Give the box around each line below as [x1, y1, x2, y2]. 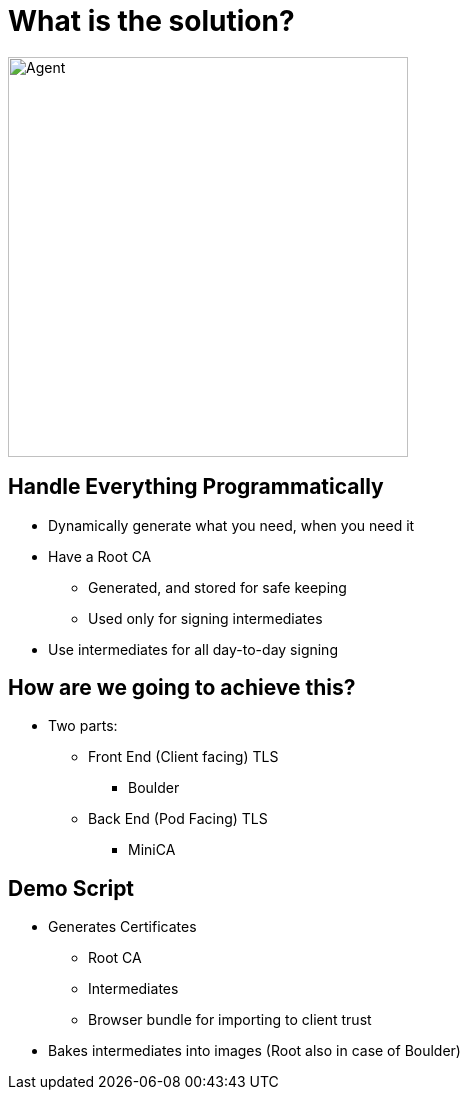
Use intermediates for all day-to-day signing [48, 640, 338, 658]
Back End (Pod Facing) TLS [88, 810, 268, 828]
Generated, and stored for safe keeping [88, 578, 347, 596]
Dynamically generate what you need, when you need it [48, 516, 415, 534]
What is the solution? [8, 4, 295, 38]
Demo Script [8, 875, 135, 901]
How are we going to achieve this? [8, 675, 356, 701]
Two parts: [48, 717, 118, 735]
